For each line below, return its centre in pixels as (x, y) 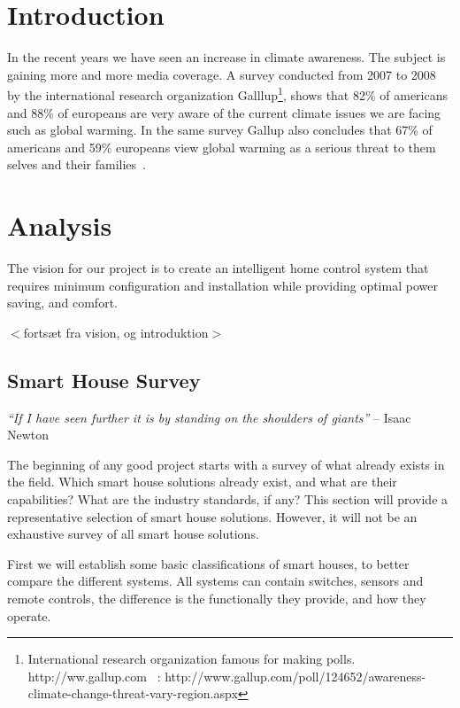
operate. (29, 615)
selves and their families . (77, 164)
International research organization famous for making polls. (192, 659)
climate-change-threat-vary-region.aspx (133, 693)
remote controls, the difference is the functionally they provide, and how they (217, 598)
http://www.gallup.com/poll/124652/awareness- (295, 676)
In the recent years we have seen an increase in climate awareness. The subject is (226, 57)
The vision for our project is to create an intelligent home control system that (218, 268)
